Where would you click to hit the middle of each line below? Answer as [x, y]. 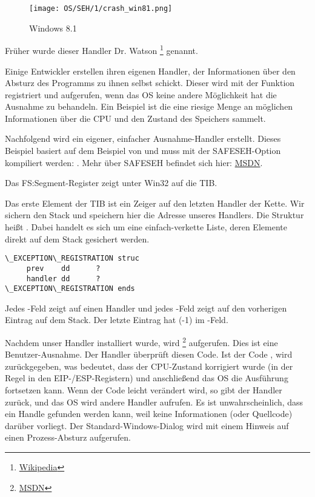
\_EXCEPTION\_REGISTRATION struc [72, 259]
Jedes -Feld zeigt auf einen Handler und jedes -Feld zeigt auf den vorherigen [146, 308]
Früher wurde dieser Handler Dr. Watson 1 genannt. [101, 49]
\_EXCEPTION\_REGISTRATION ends [70, 289]
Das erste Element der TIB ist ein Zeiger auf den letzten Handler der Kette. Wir [155, 203]
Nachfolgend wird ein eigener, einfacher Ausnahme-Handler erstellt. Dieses [143, 138]
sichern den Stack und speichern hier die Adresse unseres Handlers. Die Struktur [154, 215]
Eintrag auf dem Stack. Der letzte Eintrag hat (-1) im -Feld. [117, 320]
